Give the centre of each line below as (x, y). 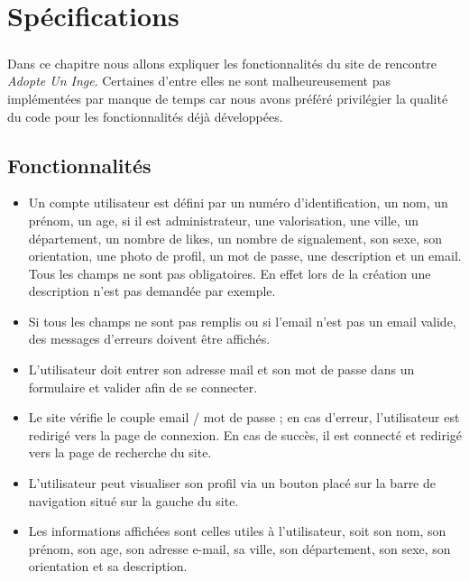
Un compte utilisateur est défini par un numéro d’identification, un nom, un (238, 203)
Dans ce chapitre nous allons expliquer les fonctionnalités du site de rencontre (222, 63)
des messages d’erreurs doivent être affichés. (149, 339)
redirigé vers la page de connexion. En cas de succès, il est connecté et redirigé (245, 434)
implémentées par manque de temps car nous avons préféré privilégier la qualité (228, 98)
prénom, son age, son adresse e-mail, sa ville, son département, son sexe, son (239, 548)
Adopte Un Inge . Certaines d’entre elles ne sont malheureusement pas (199, 81)
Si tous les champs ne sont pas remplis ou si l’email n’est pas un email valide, (242, 321)
